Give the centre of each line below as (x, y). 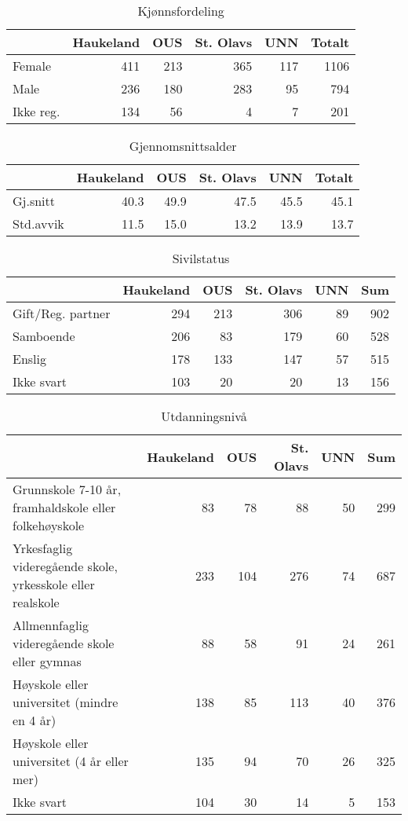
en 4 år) (35, 720)
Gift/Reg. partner (62, 313)
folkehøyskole (49, 525)
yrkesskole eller (54, 584)
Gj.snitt (34, 201)
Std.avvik (38, 224)
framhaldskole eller (64, 507)
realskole (36, 602)
